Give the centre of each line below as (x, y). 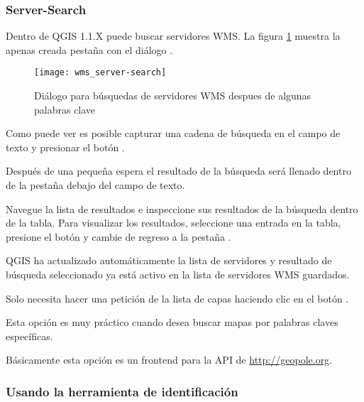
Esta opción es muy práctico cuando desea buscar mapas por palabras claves (172, 322)
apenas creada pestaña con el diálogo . (89, 49)
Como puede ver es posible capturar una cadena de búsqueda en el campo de (173, 133)
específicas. (29, 336)
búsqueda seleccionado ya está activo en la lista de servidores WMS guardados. (178, 274)
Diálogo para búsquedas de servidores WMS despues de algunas (173, 96)
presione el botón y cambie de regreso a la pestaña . (118, 236)
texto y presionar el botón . (65, 147)
